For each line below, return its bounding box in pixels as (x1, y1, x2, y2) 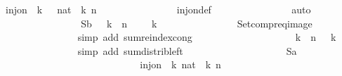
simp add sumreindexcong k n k (77, 30, 336, 44)
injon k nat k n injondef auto (5, 2, 311, 16)
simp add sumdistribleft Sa (77, 43, 297, 58)
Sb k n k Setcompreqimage (81, 15, 313, 30)
